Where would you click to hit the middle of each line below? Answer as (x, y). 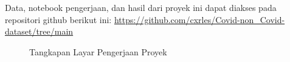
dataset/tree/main (39, 31)
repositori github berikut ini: (58, 19)
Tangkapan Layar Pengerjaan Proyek (98, 51)
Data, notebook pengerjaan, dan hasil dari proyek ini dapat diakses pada (141, 7)
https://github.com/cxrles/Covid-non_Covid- (199, 19)
